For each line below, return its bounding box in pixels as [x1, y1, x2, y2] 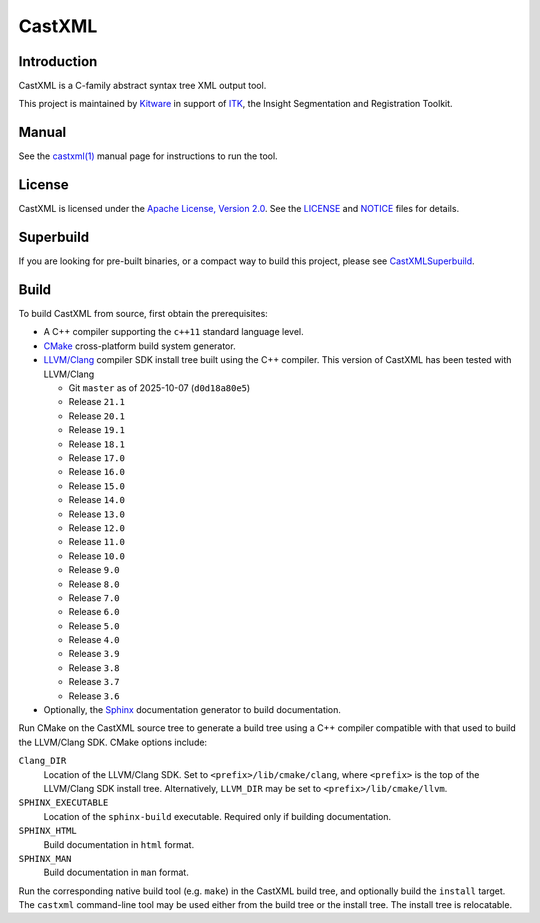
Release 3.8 [68, 661, 120, 674]
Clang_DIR [18, 755, 67, 767]
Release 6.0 [68, 606, 120, 618]
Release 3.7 [68, 676, 120, 688]
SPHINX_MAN [18, 853, 72, 864]
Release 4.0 [68, 634, 120, 646]
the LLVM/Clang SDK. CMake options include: [18, 736, 208, 748]
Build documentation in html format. [43, 838, 195, 850]
